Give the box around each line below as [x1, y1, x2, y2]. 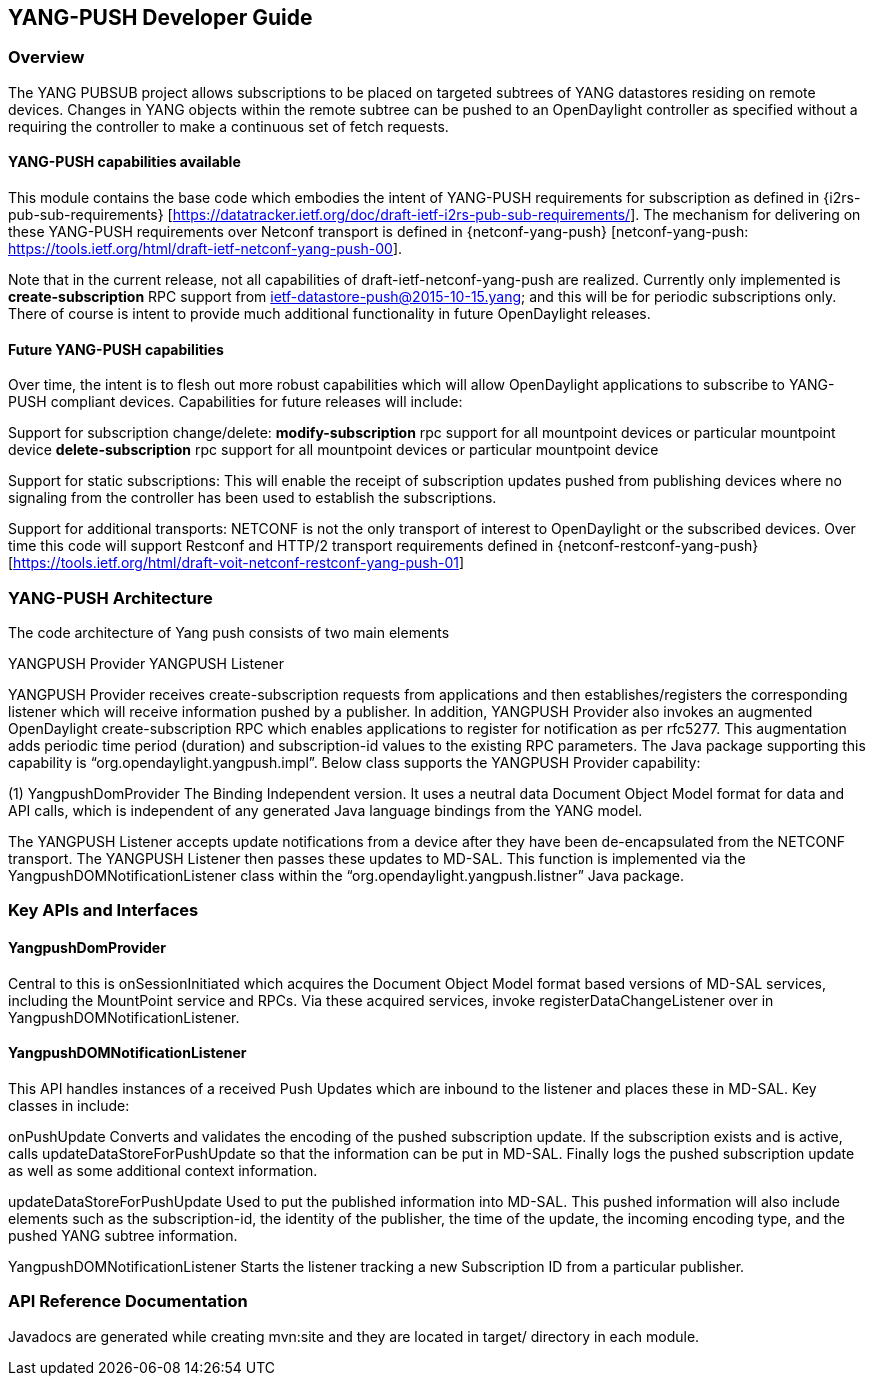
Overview [8, 47, 85, 68]
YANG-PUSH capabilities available [8, 153, 241, 171]
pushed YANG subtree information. [8, 1226, 238, 1244]
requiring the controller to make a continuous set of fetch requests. [8, 117, 449, 135]
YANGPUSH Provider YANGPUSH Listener [8, 654, 284, 672]
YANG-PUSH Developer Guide [8, 5, 313, 30]
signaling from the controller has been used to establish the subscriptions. [8, 489, 497, 507]
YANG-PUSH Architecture [8, 587, 213, 608]
